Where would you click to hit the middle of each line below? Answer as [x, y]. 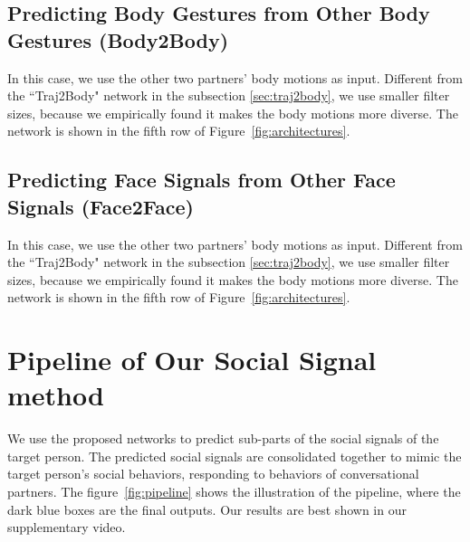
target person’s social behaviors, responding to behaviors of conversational [213, 474]
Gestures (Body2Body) [118, 39]
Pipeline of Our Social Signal [192, 360]
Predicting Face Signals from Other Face [201, 180]
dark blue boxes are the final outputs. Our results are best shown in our [207, 509]
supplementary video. [67, 527]
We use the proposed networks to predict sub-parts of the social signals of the [223, 438]
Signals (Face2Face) [101, 206]
